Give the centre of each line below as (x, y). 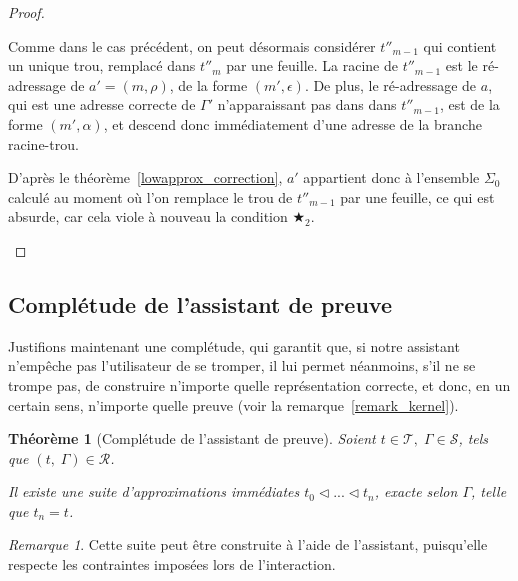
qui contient (460, 45)
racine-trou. (43, 143)
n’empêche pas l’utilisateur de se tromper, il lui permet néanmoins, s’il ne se (242, 365)
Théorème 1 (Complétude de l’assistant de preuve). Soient (192, 438)
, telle (489, 491)
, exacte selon (416, 491)
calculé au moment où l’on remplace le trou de (150, 196)
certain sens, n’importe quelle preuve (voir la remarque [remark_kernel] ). (233, 404)
